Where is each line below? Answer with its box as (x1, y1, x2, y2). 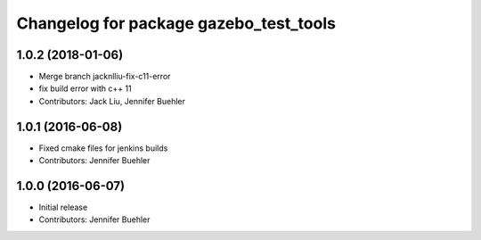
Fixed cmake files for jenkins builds (38, 143, 168, 153)
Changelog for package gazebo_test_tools (16, 13, 336, 33)
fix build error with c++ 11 (38, 83, 133, 94)
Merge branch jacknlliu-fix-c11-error (38, 71, 171, 82)
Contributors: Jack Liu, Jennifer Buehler (38, 95, 186, 106)
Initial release (38, 202, 88, 213)
